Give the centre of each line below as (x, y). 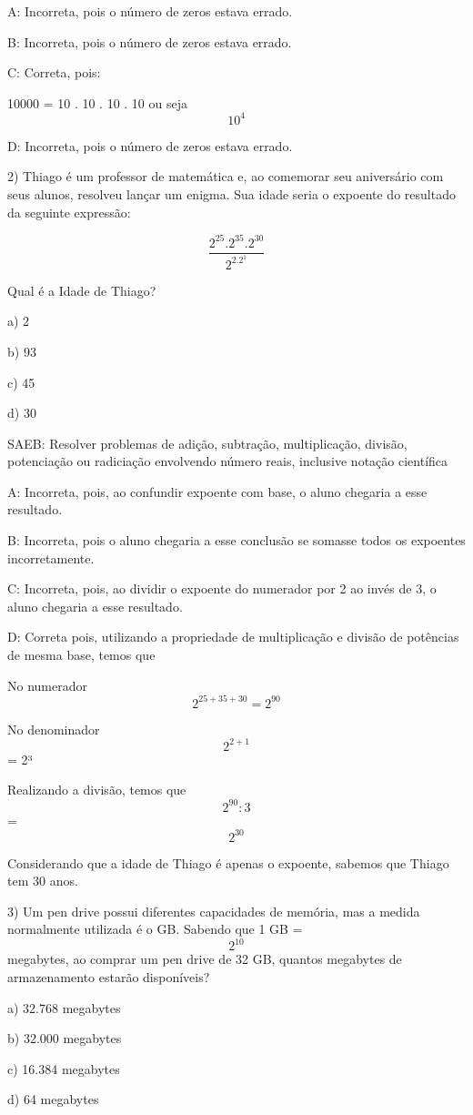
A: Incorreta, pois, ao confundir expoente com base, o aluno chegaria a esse (217, 491)
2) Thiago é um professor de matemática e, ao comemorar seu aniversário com (226, 176)
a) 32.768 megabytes (64, 1007)
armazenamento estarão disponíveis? (109, 977)
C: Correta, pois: (54, 72)
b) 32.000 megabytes (65, 1038)
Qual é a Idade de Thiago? (82, 290)
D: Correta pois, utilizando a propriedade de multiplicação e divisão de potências (233, 637)
